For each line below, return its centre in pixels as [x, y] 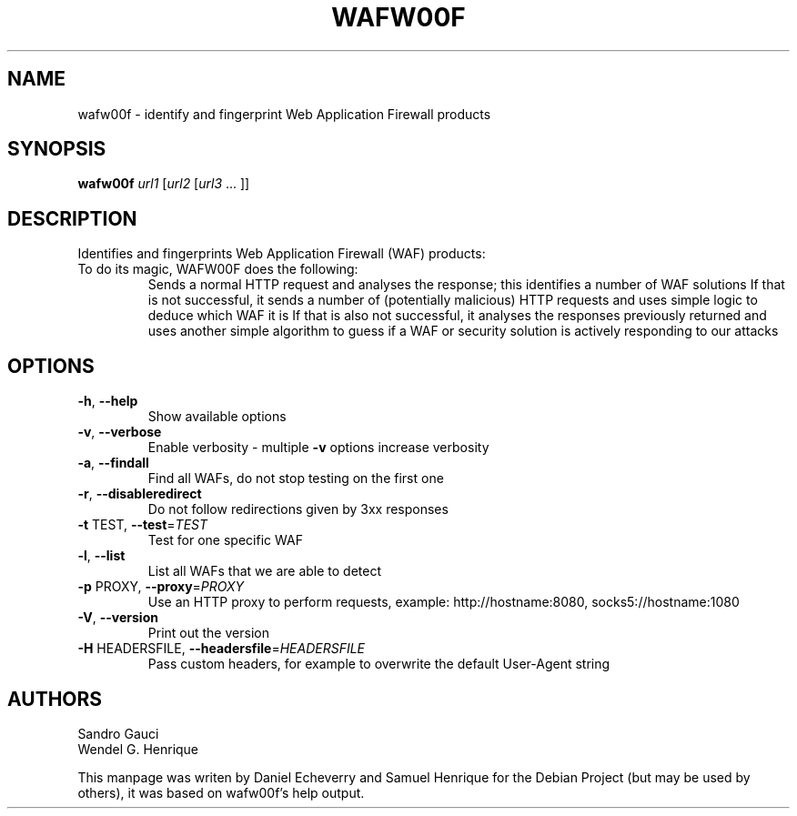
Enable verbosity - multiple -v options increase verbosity [318, 448]
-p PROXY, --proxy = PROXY [161, 587]
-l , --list [101, 556]
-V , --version [118, 618]
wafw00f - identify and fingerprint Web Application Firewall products [284, 114]
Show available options [217, 417]
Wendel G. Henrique [138, 749]
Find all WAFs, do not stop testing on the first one [296, 479]
